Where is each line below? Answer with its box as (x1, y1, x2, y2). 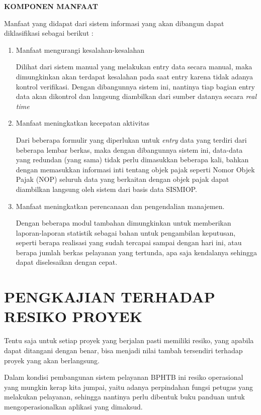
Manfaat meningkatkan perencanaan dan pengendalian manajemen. (16, 200, 225, 211)
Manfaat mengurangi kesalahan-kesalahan (16, 44, 145, 55)
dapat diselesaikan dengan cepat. (16, 257, 118, 267)
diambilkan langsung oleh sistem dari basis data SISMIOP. (16, 183, 197, 194)
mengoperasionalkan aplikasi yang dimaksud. (4, 401, 143, 411)
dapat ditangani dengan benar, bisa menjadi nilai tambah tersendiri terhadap (4, 345, 243, 355)
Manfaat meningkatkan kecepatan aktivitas (16, 118, 150, 128)
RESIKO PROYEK (4, 306, 142, 327)
